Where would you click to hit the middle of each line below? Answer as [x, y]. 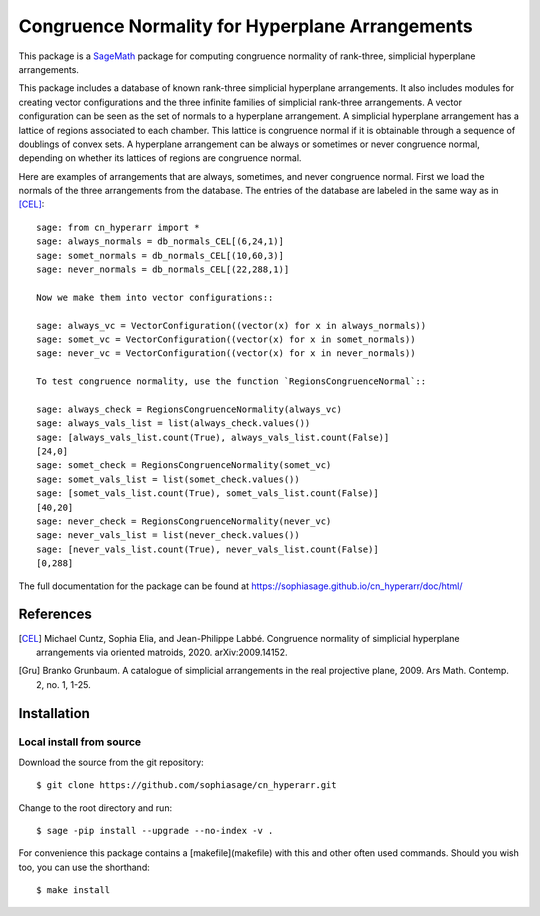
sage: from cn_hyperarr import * [118, 227]
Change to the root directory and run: [95, 807]
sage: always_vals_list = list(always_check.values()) [173, 423]
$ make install [73, 890]
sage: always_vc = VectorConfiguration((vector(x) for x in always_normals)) [231, 325]
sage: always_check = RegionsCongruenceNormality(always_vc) [189, 409]
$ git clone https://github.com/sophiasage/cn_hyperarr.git [186, 785]
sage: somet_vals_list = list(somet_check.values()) [168, 479]
